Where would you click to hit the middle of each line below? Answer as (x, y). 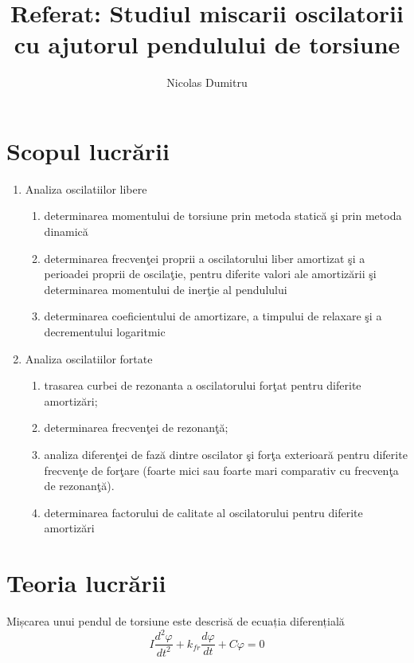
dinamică (66, 231)
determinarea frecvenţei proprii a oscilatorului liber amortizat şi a (205, 258)
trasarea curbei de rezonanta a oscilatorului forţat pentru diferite (203, 385)
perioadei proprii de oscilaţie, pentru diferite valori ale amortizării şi (210, 274)
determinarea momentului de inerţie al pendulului (166, 289)
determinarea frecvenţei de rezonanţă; (136, 428)
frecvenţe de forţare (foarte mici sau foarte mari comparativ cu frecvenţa (221, 470)
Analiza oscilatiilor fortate (89, 358)
